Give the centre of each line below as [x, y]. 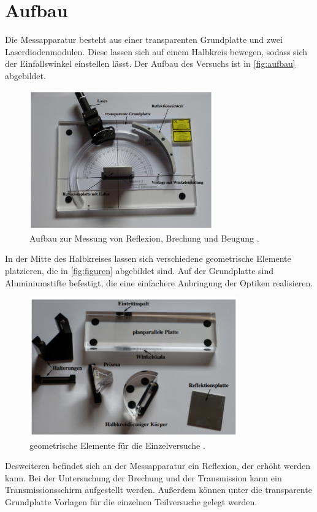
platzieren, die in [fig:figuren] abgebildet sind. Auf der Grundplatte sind [139, 271]
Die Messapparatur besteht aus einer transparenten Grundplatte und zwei [144, 40]
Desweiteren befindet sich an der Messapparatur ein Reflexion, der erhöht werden [158, 466]
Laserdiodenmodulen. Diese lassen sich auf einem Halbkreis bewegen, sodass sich [156, 51]
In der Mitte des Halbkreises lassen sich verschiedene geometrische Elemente [148, 258]
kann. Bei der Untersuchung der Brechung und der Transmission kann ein [143, 477]
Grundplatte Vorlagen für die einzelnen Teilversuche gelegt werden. [131, 501]
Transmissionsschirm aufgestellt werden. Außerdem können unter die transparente [158, 490]
